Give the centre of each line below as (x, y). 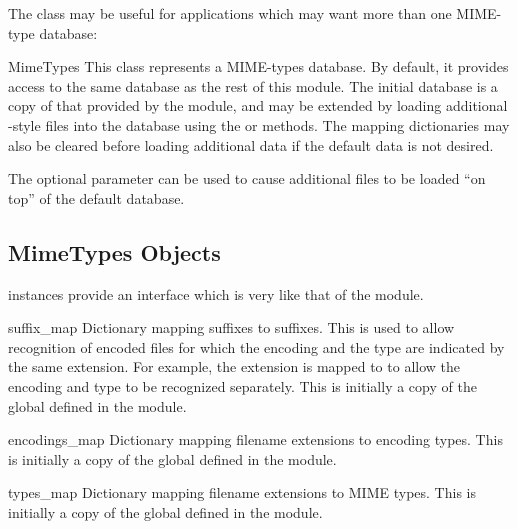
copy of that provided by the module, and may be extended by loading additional (258, 105)
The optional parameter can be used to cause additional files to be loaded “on (247, 178)
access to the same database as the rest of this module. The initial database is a (253, 85)
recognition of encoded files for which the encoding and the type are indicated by (256, 346)
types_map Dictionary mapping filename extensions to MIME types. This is (242, 492)
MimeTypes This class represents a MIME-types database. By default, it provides (258, 66)
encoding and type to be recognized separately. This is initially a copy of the (242, 385)
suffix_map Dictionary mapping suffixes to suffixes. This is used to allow (231, 327)
